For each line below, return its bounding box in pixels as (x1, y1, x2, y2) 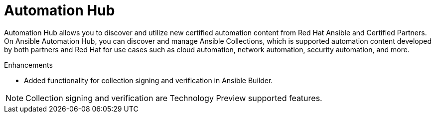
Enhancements (4, 60, 53, 69)
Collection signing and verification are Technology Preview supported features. (25, 93, 322, 103)
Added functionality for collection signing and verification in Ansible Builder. (24, 76, 273, 85)
